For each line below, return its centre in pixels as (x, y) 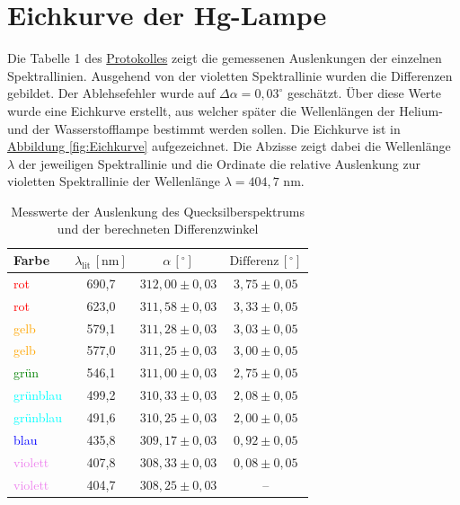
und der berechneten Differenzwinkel (158, 229)
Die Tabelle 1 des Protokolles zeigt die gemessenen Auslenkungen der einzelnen (225, 58)
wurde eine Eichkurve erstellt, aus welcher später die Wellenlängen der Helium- (225, 110)
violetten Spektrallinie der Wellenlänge (114, 181)
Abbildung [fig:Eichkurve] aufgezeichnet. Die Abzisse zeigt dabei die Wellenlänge (229, 146)
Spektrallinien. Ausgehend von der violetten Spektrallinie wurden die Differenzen (230, 75)
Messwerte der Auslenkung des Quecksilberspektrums (158, 211)
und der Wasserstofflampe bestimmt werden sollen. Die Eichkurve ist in (204, 128)
